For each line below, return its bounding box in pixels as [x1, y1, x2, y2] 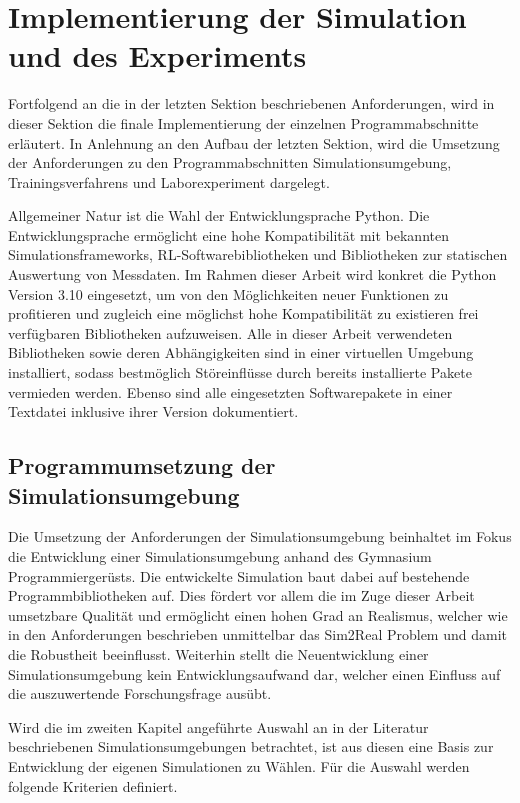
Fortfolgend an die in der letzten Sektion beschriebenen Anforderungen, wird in [8, 93, 495, 114]
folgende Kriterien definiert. [8, 775, 178, 796]
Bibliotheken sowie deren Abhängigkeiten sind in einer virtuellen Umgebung [8, 342, 474, 363]
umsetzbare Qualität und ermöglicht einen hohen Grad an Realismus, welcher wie [8, 604, 508, 625]
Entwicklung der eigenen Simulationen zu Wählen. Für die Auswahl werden [8, 755, 470, 776]
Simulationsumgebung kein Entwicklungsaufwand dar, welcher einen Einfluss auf [8, 663, 501, 684]
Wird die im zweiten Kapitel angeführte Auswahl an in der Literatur [8, 716, 429, 737]
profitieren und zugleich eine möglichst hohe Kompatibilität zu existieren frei [8, 303, 479, 324]
